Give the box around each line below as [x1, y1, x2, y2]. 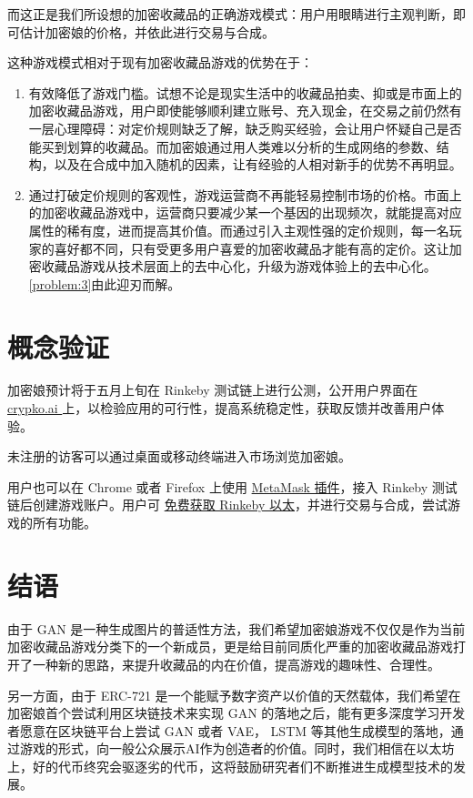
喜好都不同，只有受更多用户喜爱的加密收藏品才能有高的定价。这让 [54, 238, 449, 258]
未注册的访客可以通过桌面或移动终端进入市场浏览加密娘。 [7, 447, 351, 466]
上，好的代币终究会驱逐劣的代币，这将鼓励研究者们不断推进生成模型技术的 [7, 756, 453, 775]
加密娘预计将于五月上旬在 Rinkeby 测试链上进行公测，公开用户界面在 [7, 380, 418, 399]
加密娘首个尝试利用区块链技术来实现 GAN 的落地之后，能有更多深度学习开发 [7, 703, 466, 722]
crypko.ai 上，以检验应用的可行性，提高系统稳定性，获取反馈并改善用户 [7, 399, 432, 418]
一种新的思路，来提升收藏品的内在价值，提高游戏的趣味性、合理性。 [32, 654, 440, 673]
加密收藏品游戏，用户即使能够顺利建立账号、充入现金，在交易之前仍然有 [28, 101, 462, 120]
